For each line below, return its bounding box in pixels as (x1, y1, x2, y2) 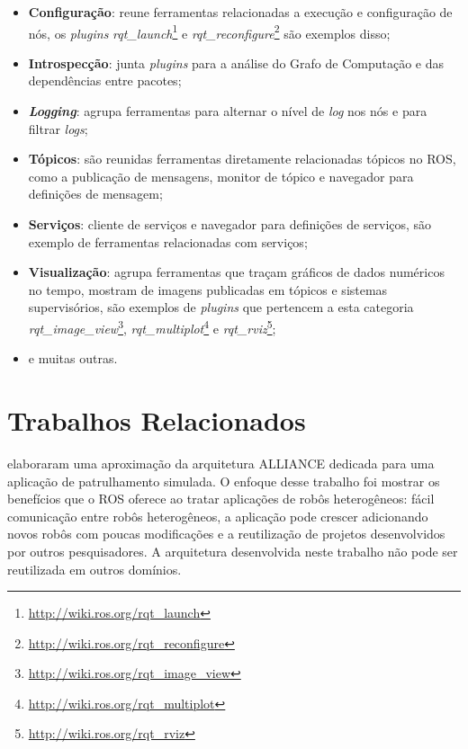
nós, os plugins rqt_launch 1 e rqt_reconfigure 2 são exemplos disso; (28, 21, 391, 42)
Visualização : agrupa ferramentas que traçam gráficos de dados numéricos (28, 263, 445, 281)
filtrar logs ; (28, 119, 88, 138)
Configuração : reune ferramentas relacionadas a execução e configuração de (28, 3, 453, 21)
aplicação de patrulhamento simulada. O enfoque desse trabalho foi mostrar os (7, 471, 440, 490)
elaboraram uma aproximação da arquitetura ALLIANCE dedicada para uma (7, 453, 435, 472)
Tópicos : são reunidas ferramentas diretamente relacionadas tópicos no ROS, (28, 149, 456, 168)
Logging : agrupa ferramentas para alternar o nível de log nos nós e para (28, 102, 427, 120)
